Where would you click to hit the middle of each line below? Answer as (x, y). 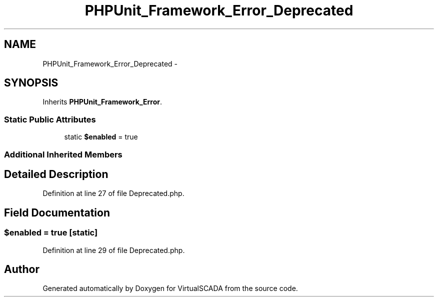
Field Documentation (57, 212)
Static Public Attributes (50, 119)
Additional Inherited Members (63, 154)
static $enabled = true (101, 137)
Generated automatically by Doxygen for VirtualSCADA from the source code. (170, 288)
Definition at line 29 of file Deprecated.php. (114, 250)
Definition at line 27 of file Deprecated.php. (113, 193)
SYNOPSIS (31, 83)
